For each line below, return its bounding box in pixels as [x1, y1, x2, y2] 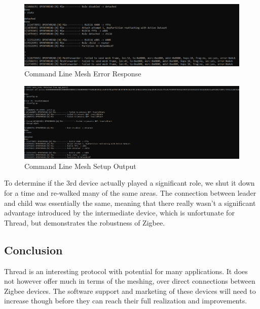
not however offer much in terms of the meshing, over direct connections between [4, 276, 255, 286]
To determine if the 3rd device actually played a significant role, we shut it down [4, 178, 255, 188]
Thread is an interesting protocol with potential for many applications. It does [4, 266, 248, 276]
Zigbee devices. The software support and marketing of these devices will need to [4, 285, 256, 296]
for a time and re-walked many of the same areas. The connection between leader [4, 188, 256, 198]
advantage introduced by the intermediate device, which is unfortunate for [4, 207, 235, 218]
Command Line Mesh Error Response [24, 68, 141, 78]
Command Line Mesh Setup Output [24, 160, 136, 171]
